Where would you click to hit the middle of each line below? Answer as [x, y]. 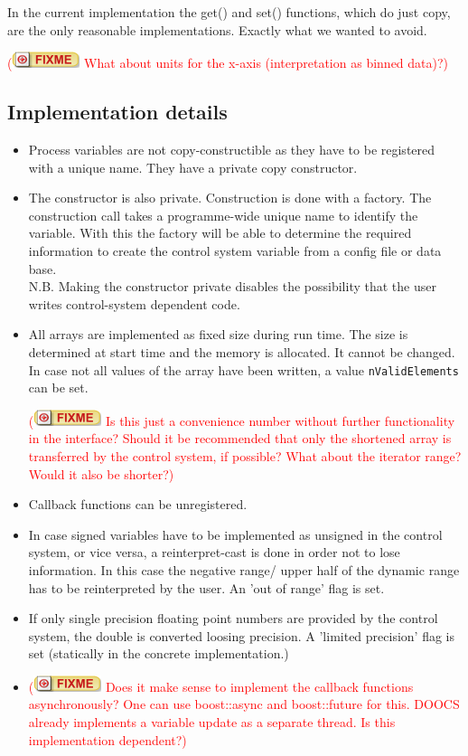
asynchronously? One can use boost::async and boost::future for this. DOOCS [244, 704]
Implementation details [117, 112]
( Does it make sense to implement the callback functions [221, 686]
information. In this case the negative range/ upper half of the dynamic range [244, 569]
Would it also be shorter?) [101, 473]
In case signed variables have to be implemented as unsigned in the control [235, 534]
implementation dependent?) [108, 739]
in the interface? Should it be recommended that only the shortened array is [240, 438]
